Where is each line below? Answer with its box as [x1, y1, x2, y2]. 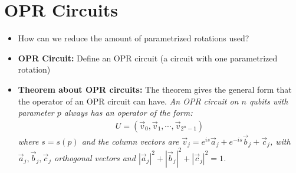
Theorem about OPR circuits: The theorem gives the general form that [18, 83, 292, 95]
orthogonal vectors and [54, 151, 136, 164]
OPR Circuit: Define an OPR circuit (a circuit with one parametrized [18, 51, 278, 64]
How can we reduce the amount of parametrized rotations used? [18, 32, 249, 44]
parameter [18, 106, 54, 119]
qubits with [249, 94, 288, 107]
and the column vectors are [81, 135, 179, 147]
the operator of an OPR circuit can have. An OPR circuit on [18, 94, 239, 107]
